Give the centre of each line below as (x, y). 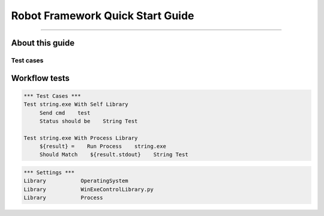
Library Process (63, 198)
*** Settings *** (49, 173)
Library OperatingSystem (76, 181)
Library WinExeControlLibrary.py (89, 189)
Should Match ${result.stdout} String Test (114, 155)
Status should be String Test (88, 121)
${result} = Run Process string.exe (103, 146)
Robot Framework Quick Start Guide (103, 16)
